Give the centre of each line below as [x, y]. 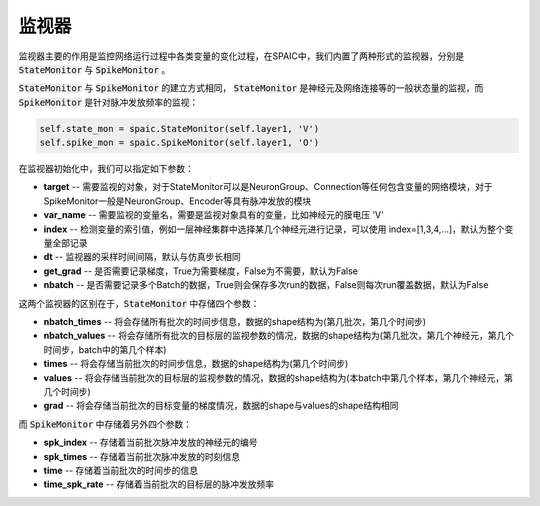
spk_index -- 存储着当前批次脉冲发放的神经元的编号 [150, 442]
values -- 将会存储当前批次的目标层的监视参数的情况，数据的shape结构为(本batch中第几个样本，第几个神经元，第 [278, 377]
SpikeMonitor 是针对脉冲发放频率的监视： [108, 102]
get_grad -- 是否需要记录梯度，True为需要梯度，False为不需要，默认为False [201, 271]
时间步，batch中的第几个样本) [105, 349]
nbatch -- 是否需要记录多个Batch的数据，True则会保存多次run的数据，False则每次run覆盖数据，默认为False [266, 285]
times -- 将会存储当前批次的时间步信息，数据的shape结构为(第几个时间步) [196, 364]
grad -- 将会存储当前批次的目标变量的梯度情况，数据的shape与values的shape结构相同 [221, 406]
